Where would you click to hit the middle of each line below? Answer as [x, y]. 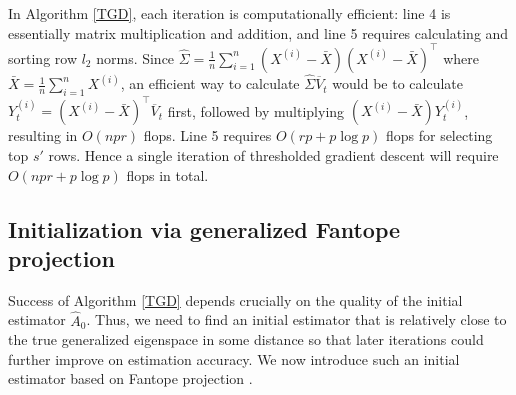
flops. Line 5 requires [207, 135]
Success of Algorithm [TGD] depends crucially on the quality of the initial [235, 299]
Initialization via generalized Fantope [204, 228]
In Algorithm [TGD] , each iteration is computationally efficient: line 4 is [229, 13]
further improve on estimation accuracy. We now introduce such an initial [234, 358]
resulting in [43, 135]
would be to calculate [397, 83]
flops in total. [167, 174]
